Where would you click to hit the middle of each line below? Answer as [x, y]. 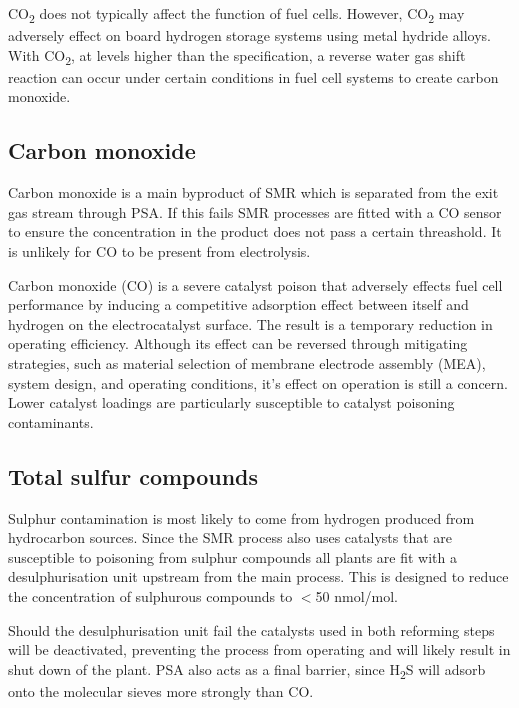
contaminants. [51, 421]
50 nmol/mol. [356, 595]
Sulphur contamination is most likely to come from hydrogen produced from [241, 517]
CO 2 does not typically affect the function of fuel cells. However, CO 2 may [236, 14]
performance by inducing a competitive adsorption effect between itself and [238, 304]
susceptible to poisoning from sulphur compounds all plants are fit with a [233, 556]
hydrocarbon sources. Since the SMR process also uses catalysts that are [230, 537]
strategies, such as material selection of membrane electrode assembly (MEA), [247, 362]
